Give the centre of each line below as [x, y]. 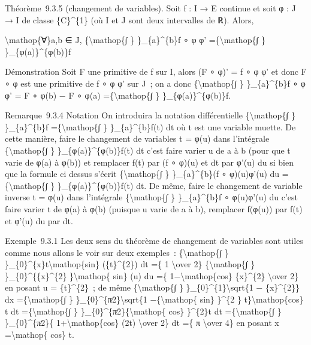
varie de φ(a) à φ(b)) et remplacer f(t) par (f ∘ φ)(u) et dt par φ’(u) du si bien [149, 162]
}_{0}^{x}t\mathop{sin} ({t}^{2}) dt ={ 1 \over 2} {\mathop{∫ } [130, 264]
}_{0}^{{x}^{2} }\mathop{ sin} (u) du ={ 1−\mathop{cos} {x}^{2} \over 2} [152, 275]
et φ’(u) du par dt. [39, 220]
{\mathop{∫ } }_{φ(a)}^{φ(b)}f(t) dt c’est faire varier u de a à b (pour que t [148, 150]
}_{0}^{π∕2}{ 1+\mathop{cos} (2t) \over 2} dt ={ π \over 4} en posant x [142, 323]
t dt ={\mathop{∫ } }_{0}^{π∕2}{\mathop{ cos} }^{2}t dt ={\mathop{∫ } [143, 311]
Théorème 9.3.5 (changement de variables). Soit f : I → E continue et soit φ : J [150, 8]
